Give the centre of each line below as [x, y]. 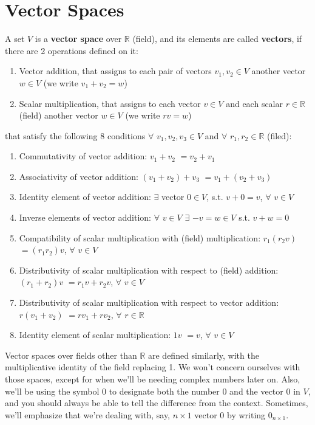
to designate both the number [164, 391]
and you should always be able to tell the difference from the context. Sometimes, [157, 403]
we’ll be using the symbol [52, 391]
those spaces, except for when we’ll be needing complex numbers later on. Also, [153, 379]
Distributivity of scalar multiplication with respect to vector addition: [149, 302]
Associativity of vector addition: [79, 176]
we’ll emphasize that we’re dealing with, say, [88, 414]
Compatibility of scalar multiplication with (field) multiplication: [140, 237]
